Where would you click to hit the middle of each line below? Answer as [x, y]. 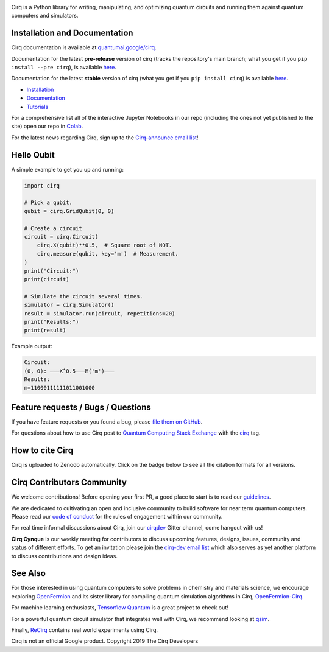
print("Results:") [51, 322]
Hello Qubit [33, 155]
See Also [28, 573]
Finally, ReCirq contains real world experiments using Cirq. [85, 630]
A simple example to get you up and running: [68, 169]
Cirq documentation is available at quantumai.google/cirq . [84, 47]
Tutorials [37, 107]
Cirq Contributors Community [69, 482]
